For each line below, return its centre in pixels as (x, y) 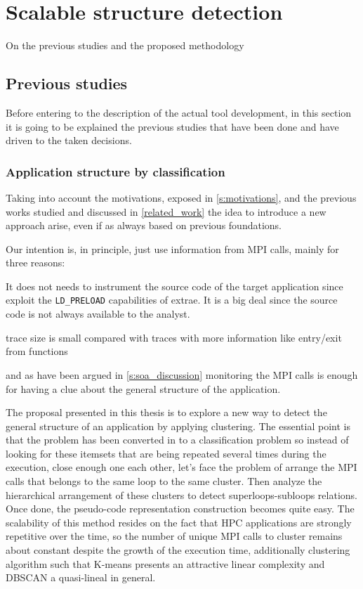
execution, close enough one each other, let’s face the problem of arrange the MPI (181, 467)
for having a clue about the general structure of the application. (143, 388)
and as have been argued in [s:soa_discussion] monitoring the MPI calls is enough (182, 374)
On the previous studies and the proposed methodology (125, 45)
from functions (37, 351)
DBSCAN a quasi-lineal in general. (81, 577)
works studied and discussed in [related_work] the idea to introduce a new (166, 211)
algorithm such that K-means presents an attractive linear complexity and (165, 563)
